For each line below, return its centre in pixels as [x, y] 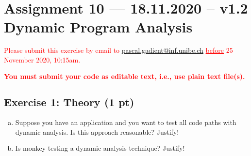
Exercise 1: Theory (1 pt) [69, 102]
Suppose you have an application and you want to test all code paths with [126, 122]
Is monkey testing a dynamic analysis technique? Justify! [100, 148]
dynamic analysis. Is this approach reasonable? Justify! [97, 132]
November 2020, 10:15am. [42, 59]
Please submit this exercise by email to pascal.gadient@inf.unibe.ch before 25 [118, 50]
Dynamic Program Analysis [98, 27]
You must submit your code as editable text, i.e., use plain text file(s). [125, 76]
